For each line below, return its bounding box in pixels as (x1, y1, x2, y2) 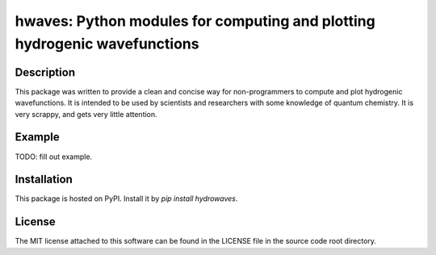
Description (15, 65, 76, 79)
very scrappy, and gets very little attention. (15, 109, 157, 119)
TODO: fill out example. (15, 152, 93, 161)
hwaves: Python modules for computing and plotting (15, 12, 375, 30)
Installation (15, 173, 73, 186)
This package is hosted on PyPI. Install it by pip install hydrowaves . (15, 194, 238, 203)
